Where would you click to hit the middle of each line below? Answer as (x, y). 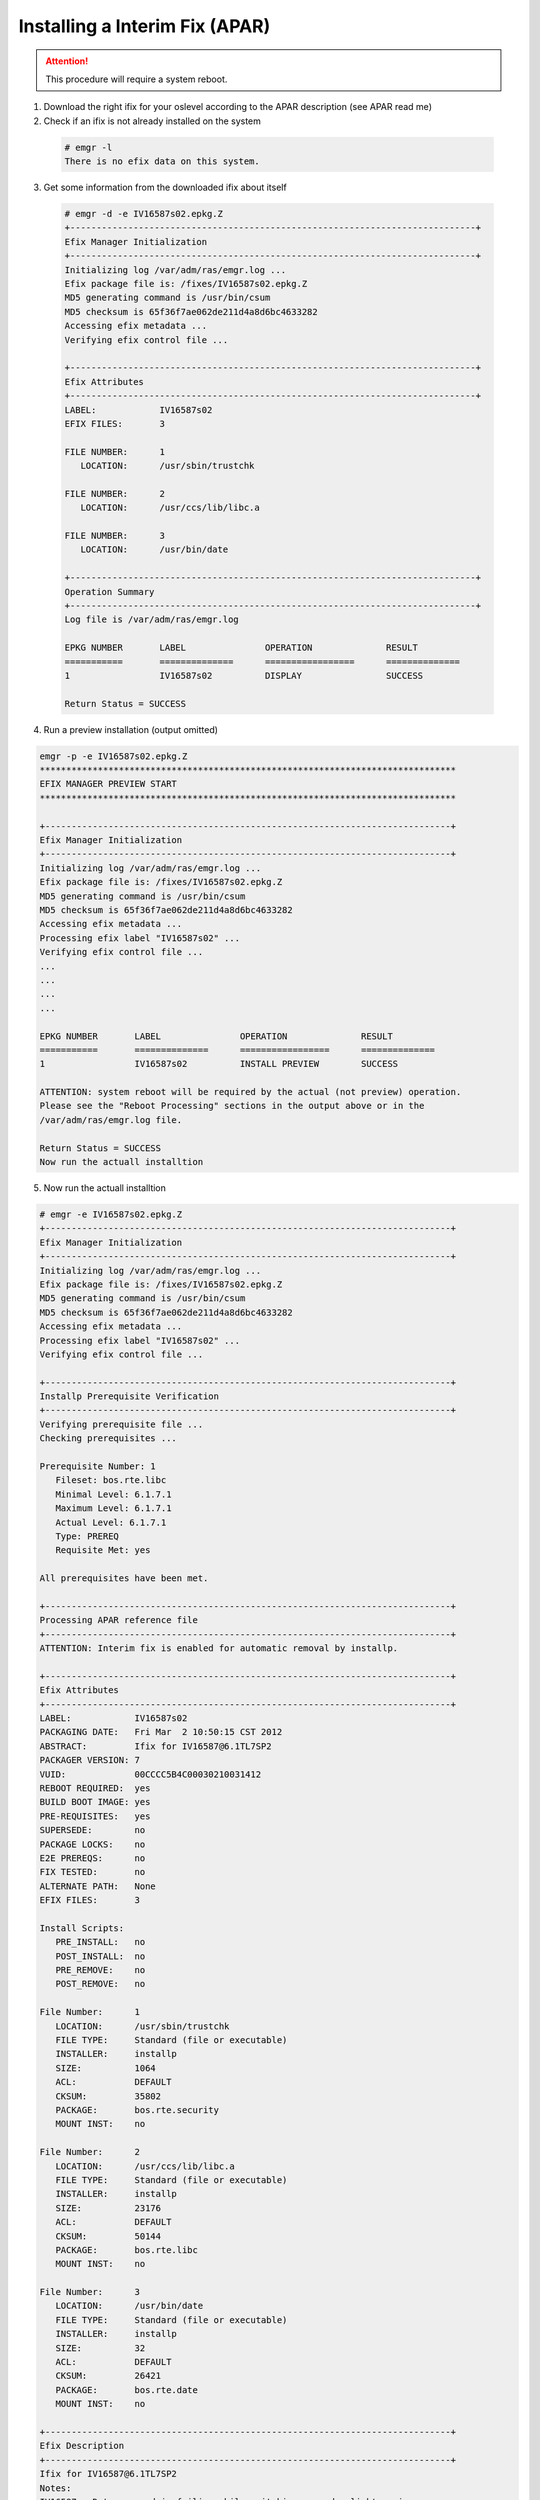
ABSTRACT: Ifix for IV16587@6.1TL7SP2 (155, 1746)
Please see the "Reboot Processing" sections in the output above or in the (232, 1106)
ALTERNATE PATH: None (98, 1886)
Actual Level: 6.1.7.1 (111, 1522)
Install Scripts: (82, 1928)
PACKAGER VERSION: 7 (89, 1760)
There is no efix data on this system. (162, 161)
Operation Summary (109, 591)
